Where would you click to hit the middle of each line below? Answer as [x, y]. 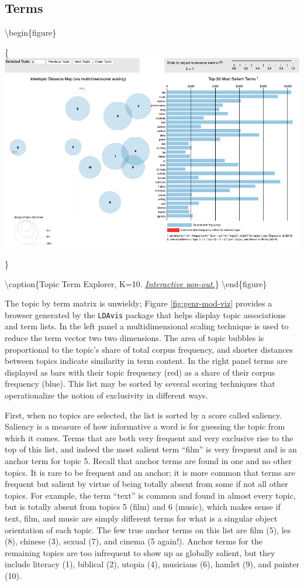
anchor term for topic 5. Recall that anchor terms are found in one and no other [148, 461]
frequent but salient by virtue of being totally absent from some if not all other [146, 484]
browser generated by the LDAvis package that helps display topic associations [145, 314]
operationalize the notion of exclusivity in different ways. [106, 395]
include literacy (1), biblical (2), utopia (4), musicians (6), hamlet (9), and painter [152, 564]
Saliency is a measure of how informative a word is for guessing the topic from [145, 426]
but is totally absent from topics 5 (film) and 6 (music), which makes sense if [143, 507]
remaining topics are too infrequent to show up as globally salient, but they [140, 552]
